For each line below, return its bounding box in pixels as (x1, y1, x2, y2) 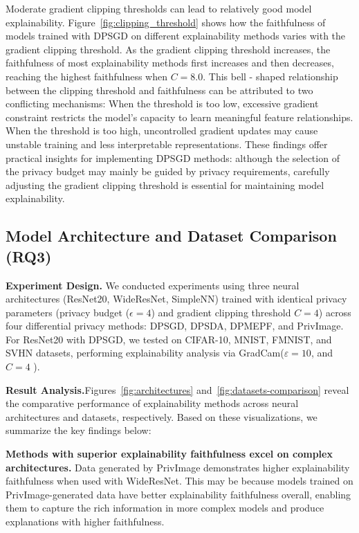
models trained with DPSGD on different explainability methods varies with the (6, 28, 346, 43)
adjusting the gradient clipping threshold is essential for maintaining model (6, 177, 324, 192)
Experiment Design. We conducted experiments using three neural (6, 278, 300, 292)
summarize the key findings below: (6, 423, 151, 437)
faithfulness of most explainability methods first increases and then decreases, (6, 55, 334, 70)
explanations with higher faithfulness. (6, 514, 165, 528)
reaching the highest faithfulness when (6, 69, 168, 83)
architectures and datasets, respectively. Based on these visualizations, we (6, 409, 317, 424)
